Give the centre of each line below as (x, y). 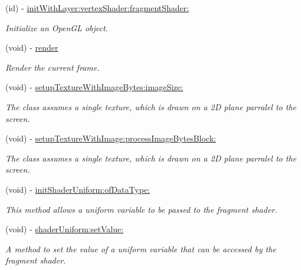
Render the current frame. (53, 67)
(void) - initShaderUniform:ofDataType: (78, 189)
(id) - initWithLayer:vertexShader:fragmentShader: (97, 8)
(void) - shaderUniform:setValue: (65, 229)
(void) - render (32, 47)
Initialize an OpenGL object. (57, 27)
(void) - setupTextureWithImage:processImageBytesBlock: (111, 138)
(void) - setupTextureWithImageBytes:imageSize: (94, 87)
